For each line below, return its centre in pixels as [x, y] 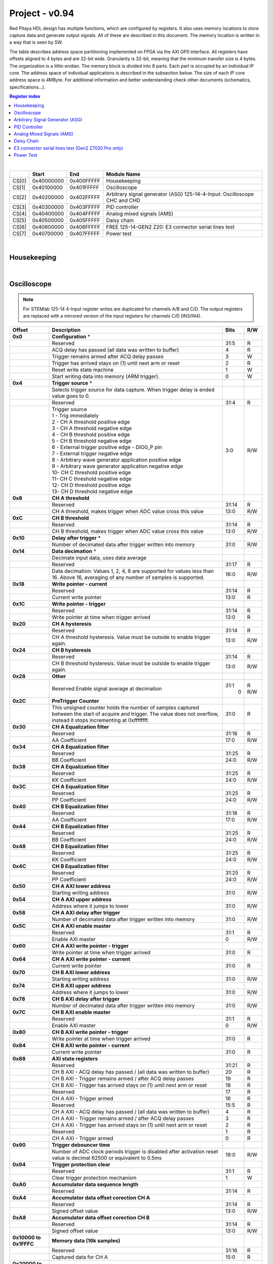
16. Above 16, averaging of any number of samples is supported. [128, 577]
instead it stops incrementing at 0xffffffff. [100, 720]
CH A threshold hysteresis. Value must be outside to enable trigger [131, 637]
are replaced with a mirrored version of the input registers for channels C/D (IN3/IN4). [112, 316]
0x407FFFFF [85, 234]
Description [66, 330]
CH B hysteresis [71, 650]
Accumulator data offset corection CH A [101, 1198]
